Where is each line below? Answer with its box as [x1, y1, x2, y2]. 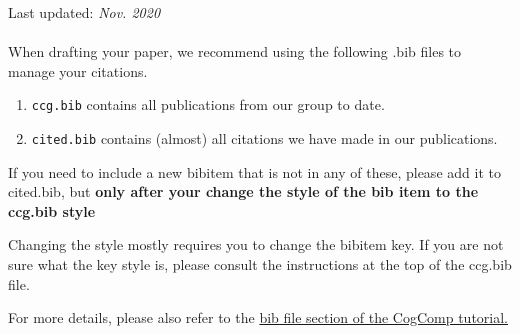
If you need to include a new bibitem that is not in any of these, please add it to [8, 161, 501, 182]
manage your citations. [8, 60, 148, 81]
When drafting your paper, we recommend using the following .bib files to [8, 41, 462, 62]
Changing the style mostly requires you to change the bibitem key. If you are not [8, 234, 504, 255]
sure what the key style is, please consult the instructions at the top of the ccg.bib [8, 254, 512, 275]
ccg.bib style [8, 200, 96, 221]
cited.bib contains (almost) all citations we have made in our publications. [31, 128, 498, 149]
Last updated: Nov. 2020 [8, 2, 161, 22]
